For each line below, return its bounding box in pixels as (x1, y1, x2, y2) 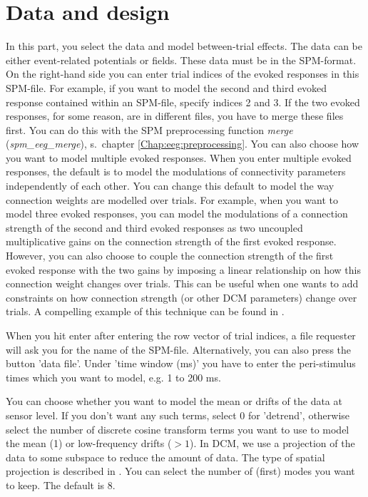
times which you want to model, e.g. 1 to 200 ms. (6, 369, 221, 384)
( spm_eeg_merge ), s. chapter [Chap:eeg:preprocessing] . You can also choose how (6, 136, 359, 151)
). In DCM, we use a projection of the (190, 436, 355, 451)
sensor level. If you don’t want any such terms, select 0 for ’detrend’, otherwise (6, 407, 350, 422)
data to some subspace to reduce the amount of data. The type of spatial (6, 449, 325, 464)
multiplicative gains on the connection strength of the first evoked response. (6, 234, 337, 249)
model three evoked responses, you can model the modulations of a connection (6, 206, 348, 221)
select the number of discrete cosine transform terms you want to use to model (6, 421, 349, 436)
